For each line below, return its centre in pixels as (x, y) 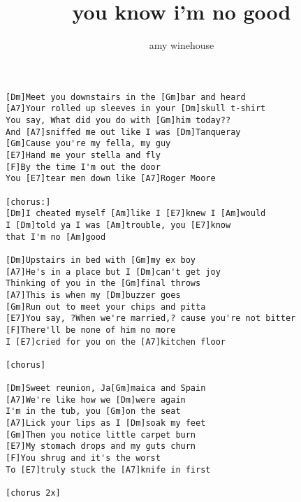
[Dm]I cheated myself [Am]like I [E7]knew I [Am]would (136, 214)
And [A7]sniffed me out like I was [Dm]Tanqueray (123, 132)
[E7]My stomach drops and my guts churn (101, 446)
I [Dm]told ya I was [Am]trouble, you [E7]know (118, 225)
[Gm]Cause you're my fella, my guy (88, 144)
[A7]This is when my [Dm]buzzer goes (93, 295)
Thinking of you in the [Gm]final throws (103, 284)
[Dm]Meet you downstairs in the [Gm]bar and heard (126, 97)
